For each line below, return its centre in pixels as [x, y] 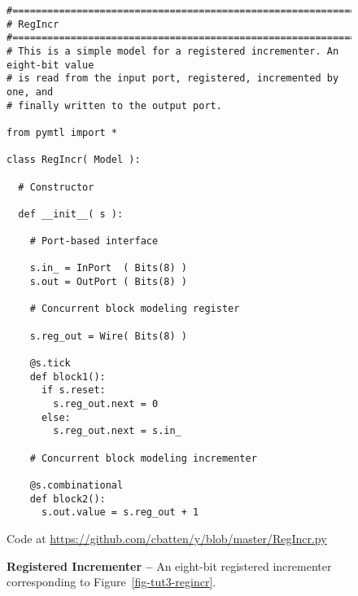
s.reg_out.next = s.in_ [117, 431]
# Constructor [56, 187]
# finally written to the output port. [114, 105]
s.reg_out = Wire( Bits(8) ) [108, 336]
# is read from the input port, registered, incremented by [173, 79]
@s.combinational [76, 485]
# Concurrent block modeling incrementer [143, 458]
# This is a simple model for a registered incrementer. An [173, 51]
